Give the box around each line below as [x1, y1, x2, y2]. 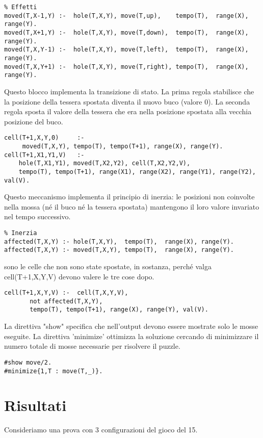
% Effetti [4, 4, 37, 11]
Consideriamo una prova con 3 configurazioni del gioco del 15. [4, 424, 198, 435]
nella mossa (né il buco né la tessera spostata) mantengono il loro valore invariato [4, 201, 259, 212]
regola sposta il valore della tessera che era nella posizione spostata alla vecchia [4, 106, 252, 117]
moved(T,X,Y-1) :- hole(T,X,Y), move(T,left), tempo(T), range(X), [4, 46, 249, 54]
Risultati [4, 395, 67, 416]
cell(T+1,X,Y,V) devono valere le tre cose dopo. [4, 271, 154, 281]
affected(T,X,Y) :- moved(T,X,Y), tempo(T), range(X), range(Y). [4, 246, 234, 254]
